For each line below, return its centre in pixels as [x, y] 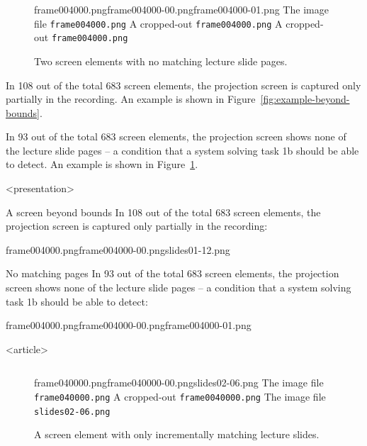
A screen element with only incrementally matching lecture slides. [177, 434]
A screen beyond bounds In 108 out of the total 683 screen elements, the [163, 212]
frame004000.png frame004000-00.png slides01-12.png [118, 249]
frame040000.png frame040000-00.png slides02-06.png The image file [179, 383]
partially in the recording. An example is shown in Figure [131, 99]
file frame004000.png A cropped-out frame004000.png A [158, 23]
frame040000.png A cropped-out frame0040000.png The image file [180, 396]
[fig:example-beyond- [305, 99]
